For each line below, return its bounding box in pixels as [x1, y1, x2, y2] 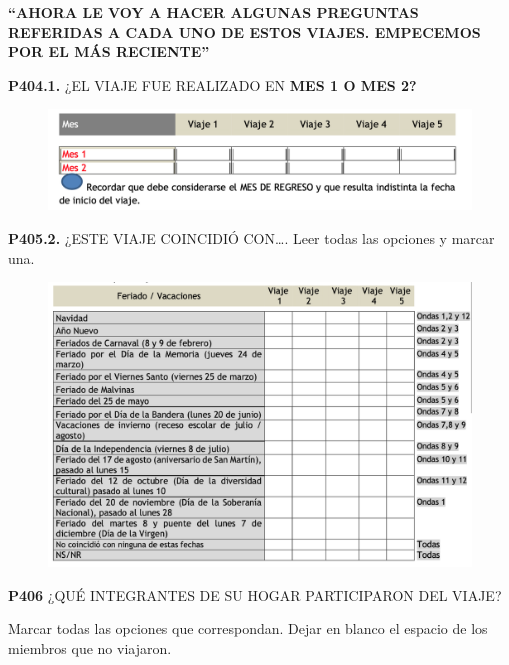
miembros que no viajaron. [8, 637, 172, 658]
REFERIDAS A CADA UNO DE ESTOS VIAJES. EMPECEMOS [8, 21, 481, 42]
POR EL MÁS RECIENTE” [8, 41, 210, 62]
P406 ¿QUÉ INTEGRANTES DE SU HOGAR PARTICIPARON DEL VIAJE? [8, 584, 502, 605]
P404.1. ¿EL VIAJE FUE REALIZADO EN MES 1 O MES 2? [8, 74, 417, 95]
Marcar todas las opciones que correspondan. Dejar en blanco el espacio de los [8, 618, 488, 639]
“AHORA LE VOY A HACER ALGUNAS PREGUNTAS [8, 2, 419, 22]
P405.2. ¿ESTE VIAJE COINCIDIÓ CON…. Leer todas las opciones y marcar [8, 228, 495, 248]
